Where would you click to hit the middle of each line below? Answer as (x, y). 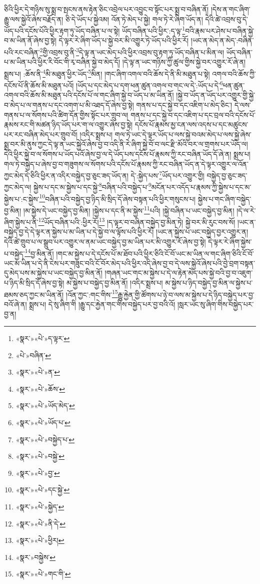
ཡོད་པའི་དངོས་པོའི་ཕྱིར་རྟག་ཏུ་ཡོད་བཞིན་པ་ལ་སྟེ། (62, 30)
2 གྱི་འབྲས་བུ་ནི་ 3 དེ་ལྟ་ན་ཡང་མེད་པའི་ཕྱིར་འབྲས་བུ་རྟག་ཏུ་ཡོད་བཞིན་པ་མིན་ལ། (132, 51)
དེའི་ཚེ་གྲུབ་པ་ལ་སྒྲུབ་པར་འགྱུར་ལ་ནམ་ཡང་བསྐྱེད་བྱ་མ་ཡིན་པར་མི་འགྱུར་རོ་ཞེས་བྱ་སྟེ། (105, 241)
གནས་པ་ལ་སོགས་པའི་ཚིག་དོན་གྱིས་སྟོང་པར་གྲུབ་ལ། (66, 114)
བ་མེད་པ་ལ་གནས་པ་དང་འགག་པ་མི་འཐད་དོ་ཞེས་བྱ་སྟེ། (69, 104)
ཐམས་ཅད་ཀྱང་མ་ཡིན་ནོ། (34, 294)
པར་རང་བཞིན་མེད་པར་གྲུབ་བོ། (41, 134)
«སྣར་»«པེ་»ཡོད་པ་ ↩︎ (43, 422)
